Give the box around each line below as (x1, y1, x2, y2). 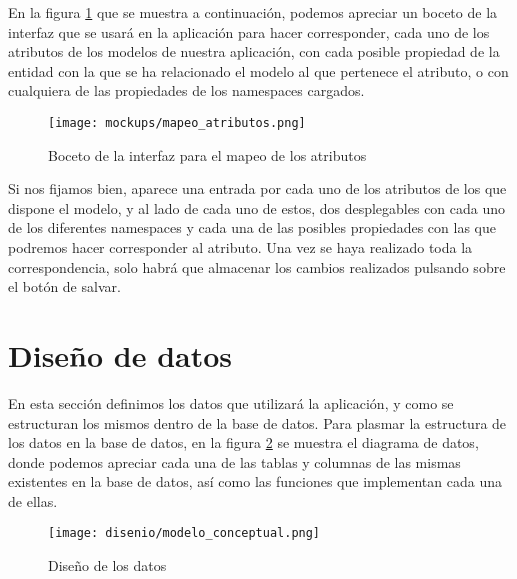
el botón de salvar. (8, 276, 121, 297)
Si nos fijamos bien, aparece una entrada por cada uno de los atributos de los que (8, 178, 507, 199)
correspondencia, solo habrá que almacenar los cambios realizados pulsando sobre (8, 256, 506, 277)
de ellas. (8, 490, 58, 511)
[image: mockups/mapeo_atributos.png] (48, 115, 306, 130)
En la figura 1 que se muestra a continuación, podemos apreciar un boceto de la (8, 2, 498, 22)
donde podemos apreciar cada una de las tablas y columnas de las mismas (8, 451, 461, 472)
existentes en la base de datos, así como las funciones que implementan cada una (8, 471, 502, 492)
